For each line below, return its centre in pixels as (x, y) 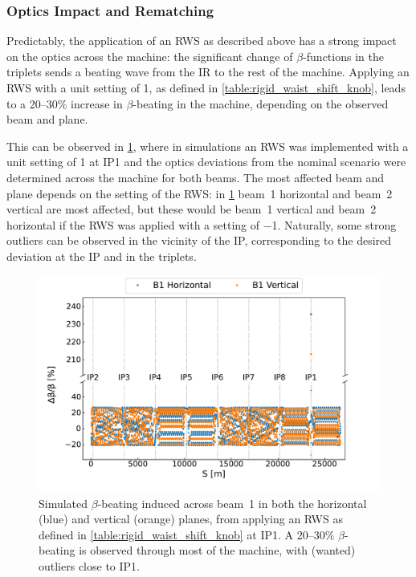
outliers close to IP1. (89, 566)
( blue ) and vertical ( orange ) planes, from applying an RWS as (191, 519)
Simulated (63, 503)
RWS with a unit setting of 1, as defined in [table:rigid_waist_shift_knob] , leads (206, 87)
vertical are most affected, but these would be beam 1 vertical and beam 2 (192, 209)
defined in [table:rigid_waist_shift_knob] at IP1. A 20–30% (187, 534)
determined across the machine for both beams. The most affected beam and (196, 177)
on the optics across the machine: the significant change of (150, 56)
